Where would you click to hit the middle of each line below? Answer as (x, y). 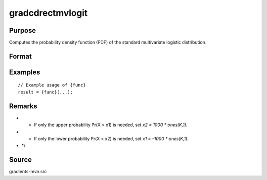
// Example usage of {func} (52, 85)
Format (21, 56)
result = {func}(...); (45, 92)
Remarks (23, 106)
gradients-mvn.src (28, 172)
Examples (25, 72)
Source (21, 160)
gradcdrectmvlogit (48, 13)
